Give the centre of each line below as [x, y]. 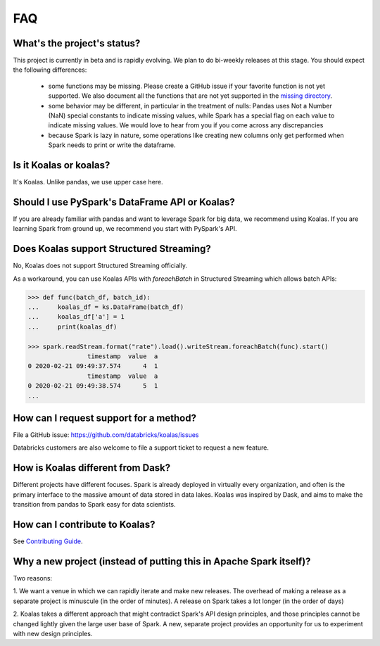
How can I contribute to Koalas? [84, 524]
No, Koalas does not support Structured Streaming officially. [100, 266]
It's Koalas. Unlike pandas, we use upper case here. [88, 182]
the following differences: [50, 70]
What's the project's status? [77, 43]
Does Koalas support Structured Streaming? [112, 249]
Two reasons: [33, 578]
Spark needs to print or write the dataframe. [112, 145]
